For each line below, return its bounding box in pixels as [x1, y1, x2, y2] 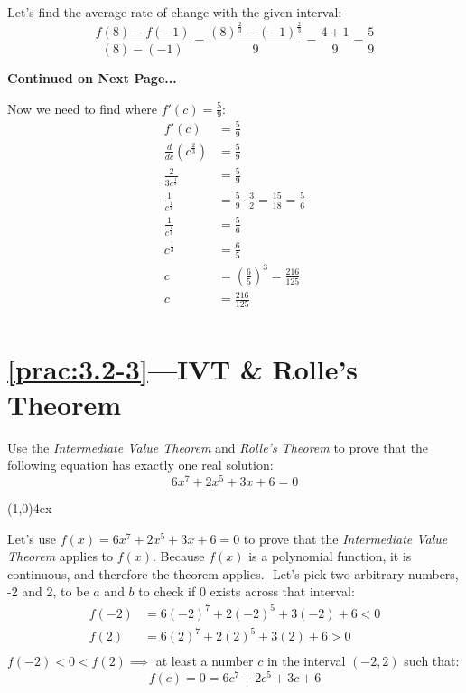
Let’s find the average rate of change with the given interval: [7, 3, 342, 21]
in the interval [266, 651, 346, 670]
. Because [153, 547, 205, 566]
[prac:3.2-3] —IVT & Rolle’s [7, 350, 359, 387]
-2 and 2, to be [7, 582, 89, 601]
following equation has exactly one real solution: [7, 455, 274, 474]
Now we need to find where [7, 98, 158, 117]
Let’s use [7, 529, 56, 548]
